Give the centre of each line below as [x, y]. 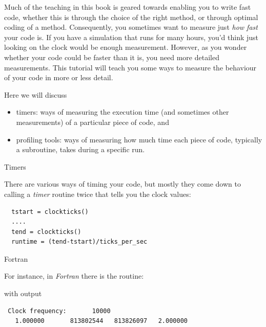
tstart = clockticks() [50, 212]
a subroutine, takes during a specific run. [80, 149]
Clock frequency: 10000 [59, 311]
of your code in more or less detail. [59, 77]
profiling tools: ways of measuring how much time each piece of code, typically [139, 139]
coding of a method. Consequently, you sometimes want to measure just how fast [131, 27]
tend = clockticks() [46, 232]
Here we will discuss [36, 94]
